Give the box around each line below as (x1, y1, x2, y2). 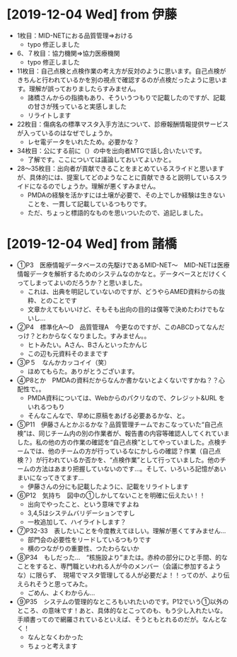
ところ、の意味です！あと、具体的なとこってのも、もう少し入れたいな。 (16, 606, 224, 614)
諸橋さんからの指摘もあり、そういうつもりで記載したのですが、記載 (27, 93, 226, 101)
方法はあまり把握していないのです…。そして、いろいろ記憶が (35, 464, 214, 473)
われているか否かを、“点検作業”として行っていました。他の (47, 455, 220, 464)
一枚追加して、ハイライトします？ (27, 517, 127, 526)
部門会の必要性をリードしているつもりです (27, 535, 151, 544)
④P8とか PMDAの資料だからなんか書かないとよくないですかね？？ (16, 376, 219, 384)
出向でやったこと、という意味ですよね (27, 500, 139, 508)
